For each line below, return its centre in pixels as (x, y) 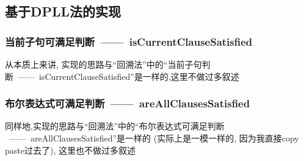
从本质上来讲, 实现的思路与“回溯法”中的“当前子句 (103, 64)
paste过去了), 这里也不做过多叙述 (70, 150)
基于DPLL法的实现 (63, 11)
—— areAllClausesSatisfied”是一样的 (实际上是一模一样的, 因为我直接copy (154, 138)
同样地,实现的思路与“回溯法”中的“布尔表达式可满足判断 (115, 126)
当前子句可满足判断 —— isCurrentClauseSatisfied (129, 41)
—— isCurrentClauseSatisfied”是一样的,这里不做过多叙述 (128, 76)
